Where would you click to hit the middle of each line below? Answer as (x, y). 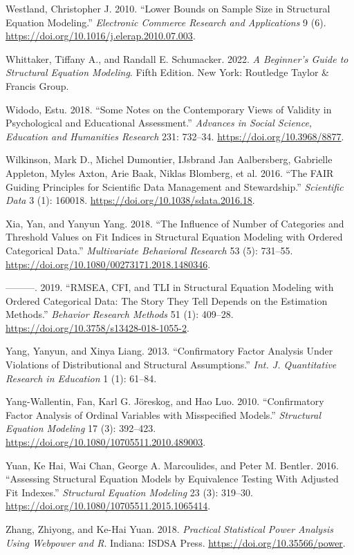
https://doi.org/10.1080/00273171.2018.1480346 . (108, 264)
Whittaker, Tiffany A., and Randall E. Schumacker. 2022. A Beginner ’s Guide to (177, 58)
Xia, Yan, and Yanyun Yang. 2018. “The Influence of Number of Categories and (175, 223)
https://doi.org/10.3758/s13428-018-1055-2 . (97, 327)
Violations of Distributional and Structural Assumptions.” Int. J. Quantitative (171, 365)
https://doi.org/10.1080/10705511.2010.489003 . (106, 442)
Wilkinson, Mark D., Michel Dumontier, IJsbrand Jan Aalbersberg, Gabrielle (169, 159)
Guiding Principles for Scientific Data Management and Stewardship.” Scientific (175, 186)
